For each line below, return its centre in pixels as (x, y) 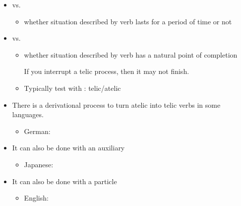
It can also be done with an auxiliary (68, 148)
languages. (28, 114)
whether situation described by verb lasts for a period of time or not (128, 21)
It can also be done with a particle (64, 181)
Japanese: (39, 164)
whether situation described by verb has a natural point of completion (131, 54)
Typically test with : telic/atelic (72, 88)
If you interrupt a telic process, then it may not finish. (107, 71)
